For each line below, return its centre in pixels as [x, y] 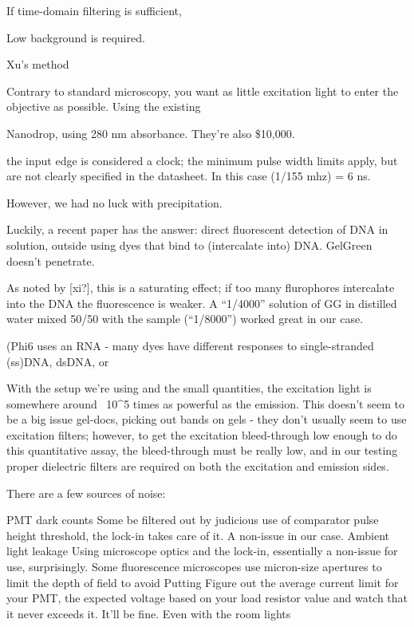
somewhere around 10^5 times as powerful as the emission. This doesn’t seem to [205, 403]
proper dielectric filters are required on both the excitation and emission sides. [198, 466]
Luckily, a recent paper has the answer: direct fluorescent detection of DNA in [197, 229]
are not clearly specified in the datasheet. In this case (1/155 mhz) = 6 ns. [189, 176]
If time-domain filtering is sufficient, [94, 10]
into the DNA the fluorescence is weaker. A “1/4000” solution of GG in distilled [202, 303]
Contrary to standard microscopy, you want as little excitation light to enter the [203, 91]
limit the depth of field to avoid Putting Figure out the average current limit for [203, 582]
